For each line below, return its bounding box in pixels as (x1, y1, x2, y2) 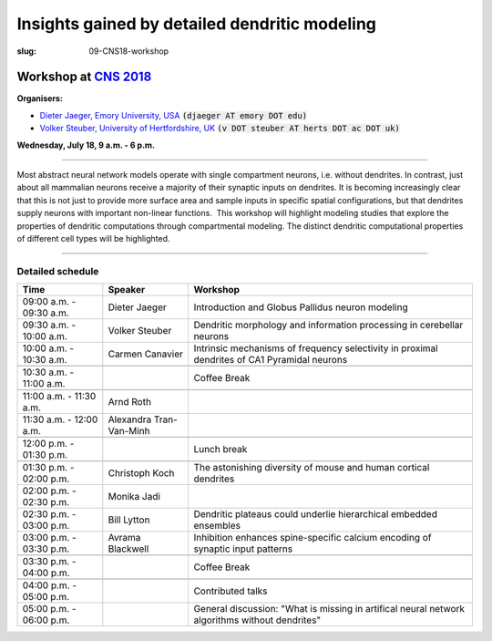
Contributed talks (193, 584, 268, 597)
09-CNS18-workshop (88, 46, 169, 57)
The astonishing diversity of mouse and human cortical (193, 461, 430, 474)
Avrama (108, 532, 141, 544)
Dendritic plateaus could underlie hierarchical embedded (193, 508, 437, 521)
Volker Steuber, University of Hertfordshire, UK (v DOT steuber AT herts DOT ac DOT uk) (39, 123, 400, 134)
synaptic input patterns (193, 543, 293, 555)
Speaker (108, 284, 146, 296)
